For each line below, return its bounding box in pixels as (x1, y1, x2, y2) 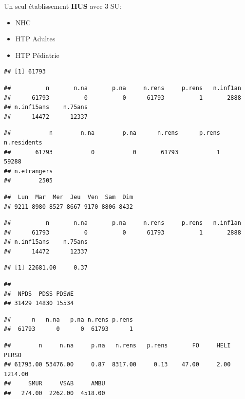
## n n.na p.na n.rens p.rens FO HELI (4, 342, 231, 349)
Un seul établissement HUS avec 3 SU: (4, 1, 122, 11)
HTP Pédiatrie (15, 50, 59, 60)
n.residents (4, 139, 42, 146)
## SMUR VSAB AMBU (4, 380, 105, 387)
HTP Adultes (15, 34, 56, 44)
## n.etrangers (4, 167, 53, 175)
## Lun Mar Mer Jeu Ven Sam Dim (4, 193, 133, 200)
